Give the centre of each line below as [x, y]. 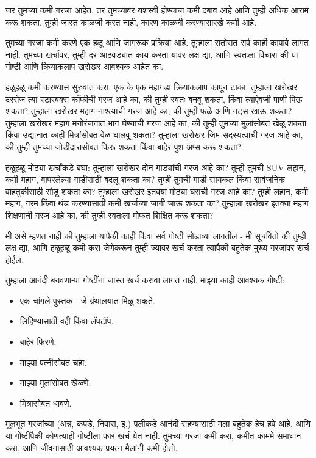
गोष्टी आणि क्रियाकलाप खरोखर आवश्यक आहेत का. [85, 66]
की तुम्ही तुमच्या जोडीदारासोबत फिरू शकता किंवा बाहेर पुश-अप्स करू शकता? [124, 146]
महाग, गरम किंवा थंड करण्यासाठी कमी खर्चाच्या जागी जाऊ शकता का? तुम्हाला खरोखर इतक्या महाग [157, 203]
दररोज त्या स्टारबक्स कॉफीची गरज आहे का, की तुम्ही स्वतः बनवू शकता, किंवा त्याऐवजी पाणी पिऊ [154, 99]
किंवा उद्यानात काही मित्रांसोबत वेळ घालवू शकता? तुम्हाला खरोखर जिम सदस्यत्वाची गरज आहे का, [154, 135]
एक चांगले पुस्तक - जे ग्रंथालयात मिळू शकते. [87, 300]
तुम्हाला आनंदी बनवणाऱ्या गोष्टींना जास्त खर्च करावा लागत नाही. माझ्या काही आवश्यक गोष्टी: [145, 280]
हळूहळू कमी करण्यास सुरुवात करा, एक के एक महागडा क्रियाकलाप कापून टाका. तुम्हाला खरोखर [151, 86]
